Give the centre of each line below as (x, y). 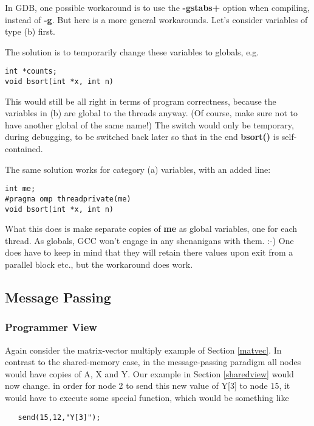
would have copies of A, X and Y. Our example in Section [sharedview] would (149, 373)
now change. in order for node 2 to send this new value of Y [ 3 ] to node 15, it (148, 386)
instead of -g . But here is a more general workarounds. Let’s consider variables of (156, 19)
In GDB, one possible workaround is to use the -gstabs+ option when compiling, (158, 7)
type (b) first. (30, 31)
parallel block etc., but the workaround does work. (99, 264)
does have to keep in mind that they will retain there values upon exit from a (149, 252)
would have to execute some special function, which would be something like (147, 397)
